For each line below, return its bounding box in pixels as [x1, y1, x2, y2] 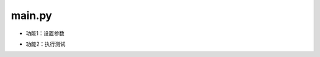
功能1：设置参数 [25, 30, 65, 37]
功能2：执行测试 [25, 40, 66, 47]
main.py [11, 9, 53, 22]
